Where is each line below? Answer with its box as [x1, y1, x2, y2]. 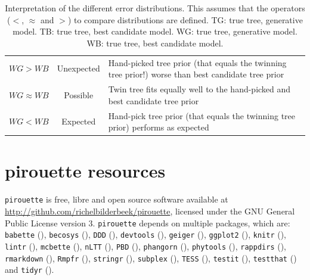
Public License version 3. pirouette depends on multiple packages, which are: [5, 216, 290, 229]
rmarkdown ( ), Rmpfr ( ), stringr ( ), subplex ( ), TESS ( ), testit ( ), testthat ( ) [5, 251, 297, 264]
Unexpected [57, 62, 100, 74]
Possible [64, 88, 94, 101]
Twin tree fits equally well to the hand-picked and [108, 83, 291, 95]
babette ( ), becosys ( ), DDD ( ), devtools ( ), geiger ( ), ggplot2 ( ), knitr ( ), [5, 228, 286, 241]
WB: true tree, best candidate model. [86, 36, 224, 49]
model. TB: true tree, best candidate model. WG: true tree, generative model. [13, 25, 297, 38]
